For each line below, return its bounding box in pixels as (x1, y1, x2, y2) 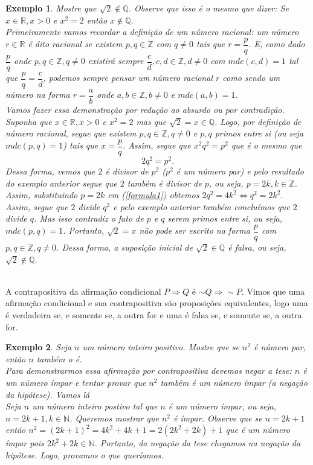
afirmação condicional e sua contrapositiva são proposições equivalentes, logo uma (5, 297, 308, 309)
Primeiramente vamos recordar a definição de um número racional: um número (5, 25, 299, 38)
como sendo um (222, 71, 280, 84)
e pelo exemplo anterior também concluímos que (113, 200, 290, 213)
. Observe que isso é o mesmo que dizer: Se (128, 2, 289, 14)
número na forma (5, 88, 70, 101)
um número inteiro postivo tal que (32, 400, 158, 412)
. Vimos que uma (241, 284, 305, 297)
